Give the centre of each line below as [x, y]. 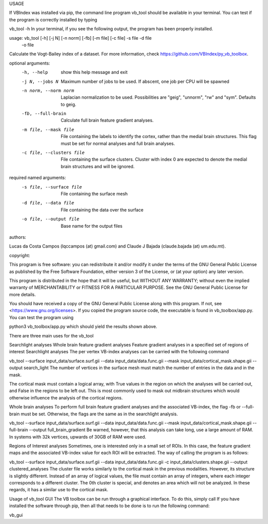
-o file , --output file [50, 219]
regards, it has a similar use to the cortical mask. [59, 490]
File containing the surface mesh [94, 194]
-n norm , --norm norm [48, 90]
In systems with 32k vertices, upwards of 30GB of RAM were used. [78, 437]
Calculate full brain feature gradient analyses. [107, 120]
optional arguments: [30, 63]
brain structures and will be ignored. [98, 166]
